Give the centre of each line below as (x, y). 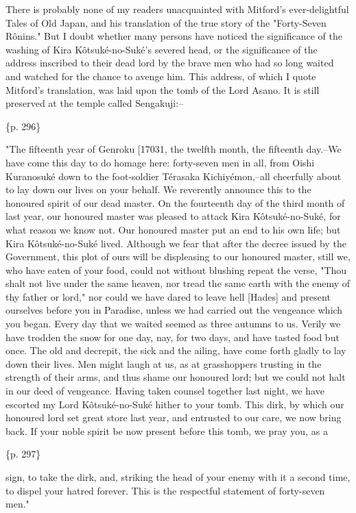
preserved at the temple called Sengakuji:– (95, 103)
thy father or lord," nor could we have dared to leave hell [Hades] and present (168, 296)
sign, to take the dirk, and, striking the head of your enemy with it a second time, (178, 477)
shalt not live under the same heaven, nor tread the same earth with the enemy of (178, 283)
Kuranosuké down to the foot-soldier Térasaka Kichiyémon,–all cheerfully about (174, 176)
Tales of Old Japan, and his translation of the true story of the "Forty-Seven (166, 22)
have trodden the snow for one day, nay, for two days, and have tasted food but (173, 337)
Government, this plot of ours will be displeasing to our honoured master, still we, (178, 256)
